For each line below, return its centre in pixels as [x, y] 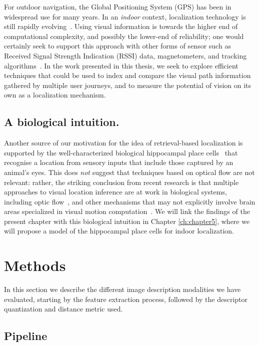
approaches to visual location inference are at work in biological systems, [115, 192]
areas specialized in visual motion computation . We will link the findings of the [127, 211]
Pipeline [26, 336]
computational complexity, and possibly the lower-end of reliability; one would [124, 36]
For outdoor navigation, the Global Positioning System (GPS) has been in [118, 6]
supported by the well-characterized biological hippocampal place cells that [121, 152]
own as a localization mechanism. [55, 95]
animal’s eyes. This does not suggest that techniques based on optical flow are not [129, 172]
